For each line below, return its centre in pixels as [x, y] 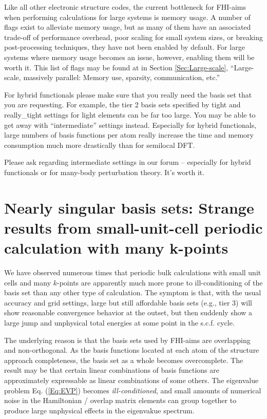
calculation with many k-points [116, 248]
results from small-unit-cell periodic [133, 227]
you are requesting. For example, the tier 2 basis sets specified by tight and [122, 104]
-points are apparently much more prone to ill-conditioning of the [160, 282]
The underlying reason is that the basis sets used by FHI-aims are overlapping [127, 340]
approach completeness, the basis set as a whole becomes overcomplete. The [124, 360]
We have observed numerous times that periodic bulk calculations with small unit [133, 272]
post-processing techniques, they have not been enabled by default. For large [125, 47]
